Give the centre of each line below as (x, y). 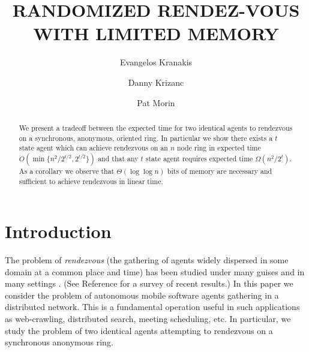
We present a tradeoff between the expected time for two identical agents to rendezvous (156, 127)
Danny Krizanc (156, 82)
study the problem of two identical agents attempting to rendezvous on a (139, 330)
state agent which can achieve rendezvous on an (93, 148)
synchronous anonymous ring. (59, 342)
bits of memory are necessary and (220, 171)
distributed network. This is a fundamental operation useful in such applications (152, 307)
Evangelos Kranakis (156, 62)
